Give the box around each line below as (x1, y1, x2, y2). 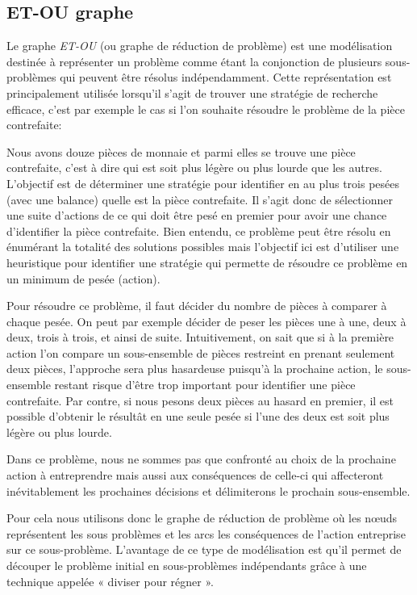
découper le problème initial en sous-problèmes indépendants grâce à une (6, 557, 367, 574)
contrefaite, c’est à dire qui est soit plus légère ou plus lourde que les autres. (6, 159, 382, 176)
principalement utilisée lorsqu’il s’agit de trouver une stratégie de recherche (6, 84, 378, 101)
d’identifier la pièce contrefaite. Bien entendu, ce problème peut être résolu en (6, 222, 391, 239)
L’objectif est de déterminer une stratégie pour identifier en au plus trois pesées (6, 174, 399, 191)
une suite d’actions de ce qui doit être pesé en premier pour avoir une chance (6, 207, 387, 224)
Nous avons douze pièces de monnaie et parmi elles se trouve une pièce (6, 143, 356, 160)
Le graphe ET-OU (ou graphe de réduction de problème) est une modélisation (6, 37, 393, 54)
